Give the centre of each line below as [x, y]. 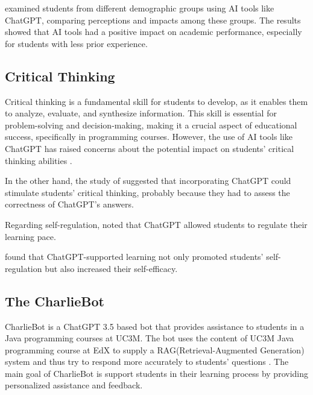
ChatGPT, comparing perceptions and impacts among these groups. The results [153, 20]
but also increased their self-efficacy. [111, 268]
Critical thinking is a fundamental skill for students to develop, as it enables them [156, 101]
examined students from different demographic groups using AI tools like [140, 8]
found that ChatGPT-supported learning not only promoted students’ [134, 257]
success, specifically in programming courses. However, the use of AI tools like [149, 137]
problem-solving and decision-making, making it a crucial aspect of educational [151, 125]
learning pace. [30, 236]
